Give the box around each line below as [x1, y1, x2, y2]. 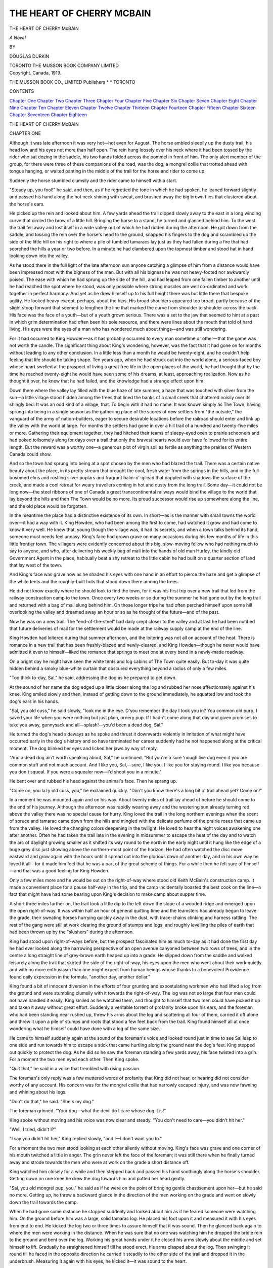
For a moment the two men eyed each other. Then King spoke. [9, 1056, 140, 1062]
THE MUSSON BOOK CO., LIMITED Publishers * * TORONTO [9, 79, 135, 85]
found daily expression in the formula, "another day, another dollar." [9, 974, 151, 980]
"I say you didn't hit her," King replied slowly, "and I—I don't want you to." [9, 1136, 162, 1142]
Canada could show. [9, 451, 52, 457]
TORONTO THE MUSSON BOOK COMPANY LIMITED [9, 62, 119, 68]
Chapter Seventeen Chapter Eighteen [9, 112, 87, 118]
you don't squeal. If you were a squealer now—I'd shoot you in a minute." [9, 769, 162, 775]
